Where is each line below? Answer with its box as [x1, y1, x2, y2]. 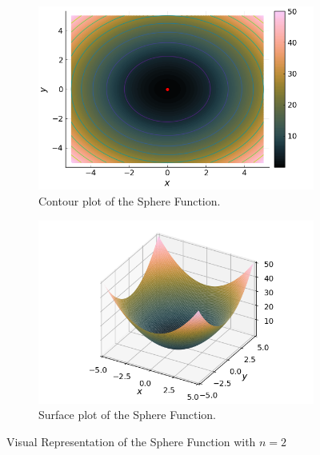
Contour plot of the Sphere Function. [38, 192, 221, 209]
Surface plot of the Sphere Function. [38, 406, 216, 423]
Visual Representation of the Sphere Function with [6, 433, 256, 450]
